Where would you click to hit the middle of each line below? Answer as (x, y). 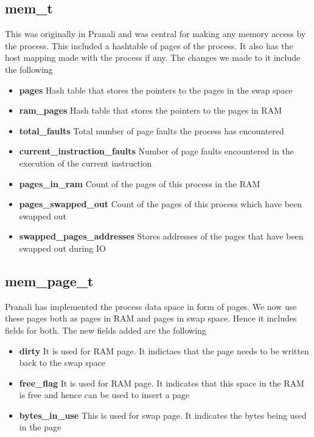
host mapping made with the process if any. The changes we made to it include (153, 57)
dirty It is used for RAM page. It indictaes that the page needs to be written (164, 350)
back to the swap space (62, 363)
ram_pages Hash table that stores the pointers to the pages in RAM (150, 110)
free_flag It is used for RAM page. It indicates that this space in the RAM (162, 383)
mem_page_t (49, 280)
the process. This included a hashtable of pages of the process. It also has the (149, 45)
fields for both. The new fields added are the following (106, 330)
